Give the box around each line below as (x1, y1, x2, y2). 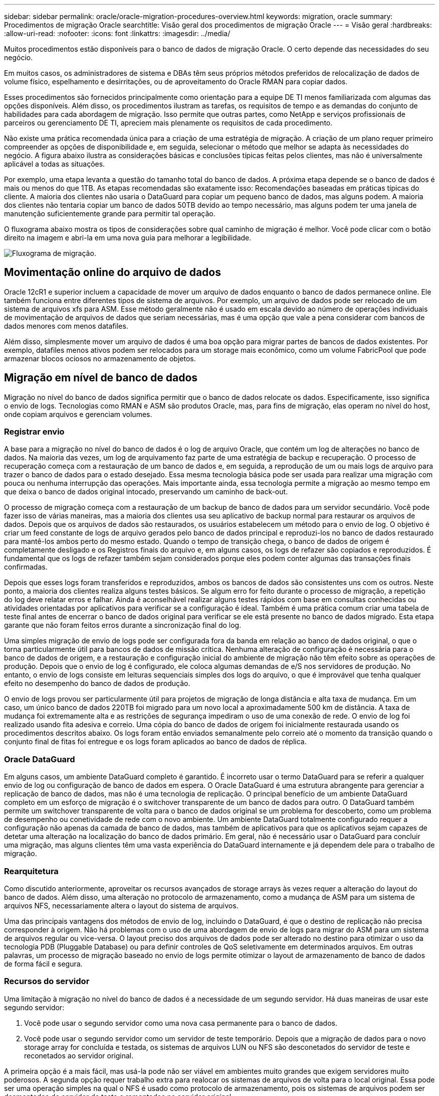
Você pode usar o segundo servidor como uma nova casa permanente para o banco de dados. (24, 1018, 337, 1027)
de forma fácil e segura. (4, 959, 83, 968)
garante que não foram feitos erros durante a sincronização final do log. (4, 621, 242, 630)
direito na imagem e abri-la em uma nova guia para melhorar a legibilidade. (4, 233, 252, 242)
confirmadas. (4, 563, 48, 572)
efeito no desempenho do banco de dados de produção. (4, 679, 190, 688)
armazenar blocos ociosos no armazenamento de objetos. (4, 354, 196, 363)
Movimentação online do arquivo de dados (4, 266, 221, 279)
